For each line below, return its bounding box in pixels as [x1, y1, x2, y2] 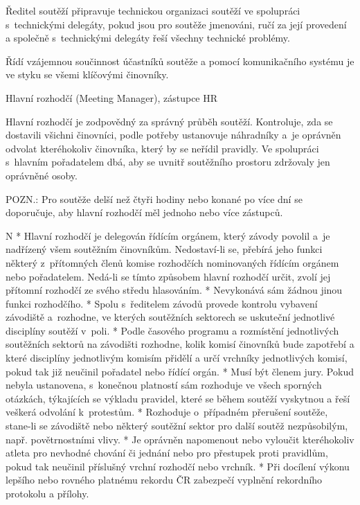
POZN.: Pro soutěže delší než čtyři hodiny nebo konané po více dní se [6, 191, 303, 206]
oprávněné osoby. [6, 168, 78, 182]
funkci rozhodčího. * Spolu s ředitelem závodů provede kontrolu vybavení [6, 296, 318, 310]
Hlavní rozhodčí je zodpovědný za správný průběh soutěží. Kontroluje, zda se [6, 114, 333, 128]
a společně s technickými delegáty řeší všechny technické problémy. [6, 30, 290, 45]
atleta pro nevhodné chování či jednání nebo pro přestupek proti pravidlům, [6, 445, 328, 460]
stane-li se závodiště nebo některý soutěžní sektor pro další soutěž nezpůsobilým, [6, 418, 348, 433]
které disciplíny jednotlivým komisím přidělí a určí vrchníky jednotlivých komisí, [6, 351, 348, 365]
